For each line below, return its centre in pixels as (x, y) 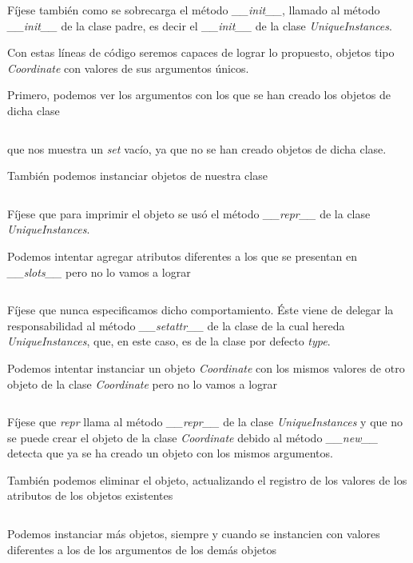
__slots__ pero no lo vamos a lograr (99, 272)
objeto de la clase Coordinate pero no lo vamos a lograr (143, 383)
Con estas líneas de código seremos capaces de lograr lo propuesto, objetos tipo (201, 52)
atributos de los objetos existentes (90, 495)
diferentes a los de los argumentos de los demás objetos (142, 549)
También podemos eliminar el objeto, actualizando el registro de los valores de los (207, 479)
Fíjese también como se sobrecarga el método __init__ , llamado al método (194, 10)
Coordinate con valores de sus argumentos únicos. (128, 68)
